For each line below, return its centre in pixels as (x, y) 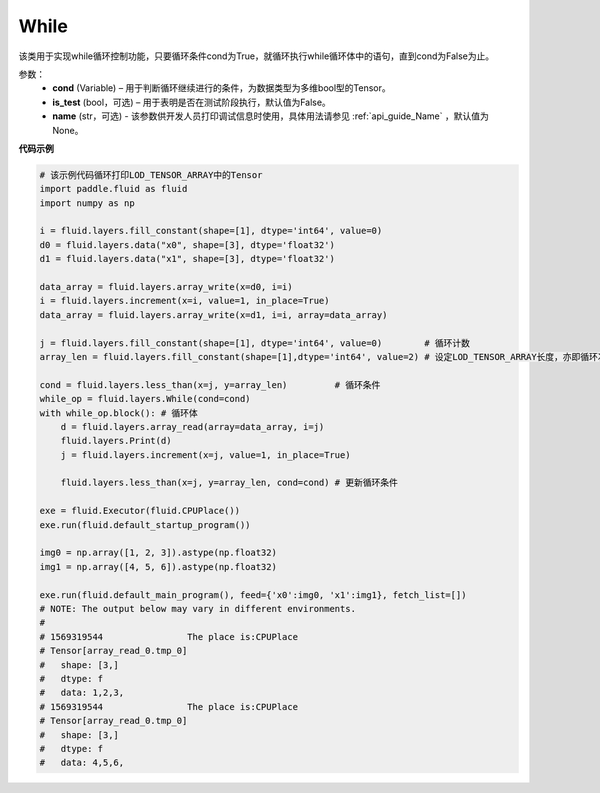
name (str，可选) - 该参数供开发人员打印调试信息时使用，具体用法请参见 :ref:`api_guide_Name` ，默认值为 (270, 116)
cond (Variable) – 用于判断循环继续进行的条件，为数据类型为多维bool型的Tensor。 (222, 88)
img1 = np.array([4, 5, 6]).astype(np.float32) (158, 566)
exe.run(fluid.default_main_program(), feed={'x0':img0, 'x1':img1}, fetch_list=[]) (253, 594)
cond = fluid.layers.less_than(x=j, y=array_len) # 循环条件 (210, 384)
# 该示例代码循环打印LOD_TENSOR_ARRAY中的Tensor (151, 174)
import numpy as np (87, 203)
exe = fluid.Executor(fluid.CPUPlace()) (139, 511)
